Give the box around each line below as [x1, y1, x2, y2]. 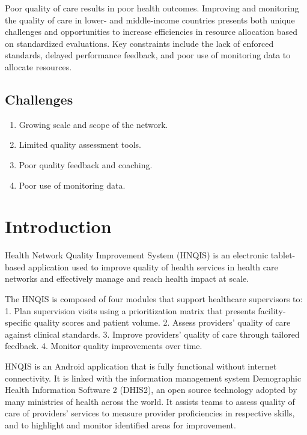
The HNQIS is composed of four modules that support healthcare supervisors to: [5, 293, 303, 305]
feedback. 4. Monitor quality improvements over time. [5, 339, 202, 352]
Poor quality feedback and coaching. [19, 158, 153, 171]
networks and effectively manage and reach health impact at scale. [5, 272, 249, 285]
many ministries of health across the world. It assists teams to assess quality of [5, 395, 295, 407]
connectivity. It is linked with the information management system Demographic [5, 371, 302, 384]
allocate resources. [5, 60, 72, 73]
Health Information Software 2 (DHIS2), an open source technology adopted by [5, 383, 297, 396]
